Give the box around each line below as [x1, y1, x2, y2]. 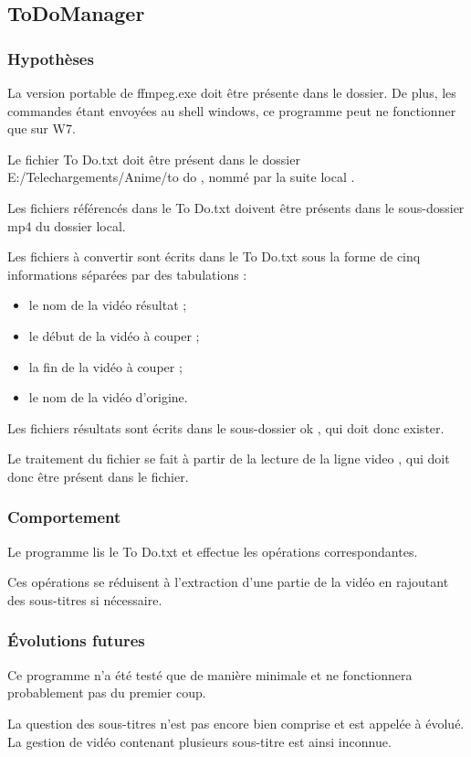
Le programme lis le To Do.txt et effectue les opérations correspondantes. [7, 541, 418, 560]
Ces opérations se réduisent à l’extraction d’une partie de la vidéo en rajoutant [7, 572, 449, 592]
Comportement [7, 506, 121, 528]
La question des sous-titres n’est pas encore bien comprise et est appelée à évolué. [7, 713, 465, 732]
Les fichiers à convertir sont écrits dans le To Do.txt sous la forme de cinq [7, 247, 421, 266]
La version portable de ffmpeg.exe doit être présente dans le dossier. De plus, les [7, 83, 456, 101]
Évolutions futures [7, 629, 145, 652]
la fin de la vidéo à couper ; [28, 357, 183, 376]
